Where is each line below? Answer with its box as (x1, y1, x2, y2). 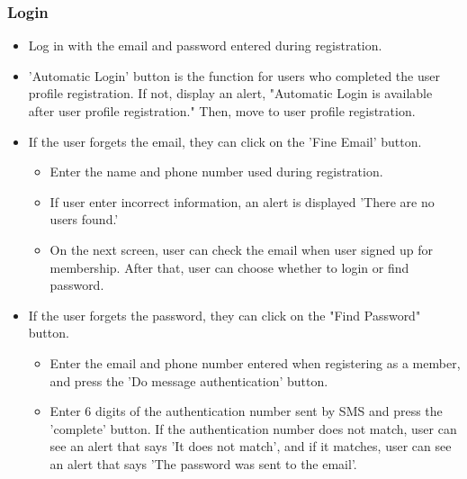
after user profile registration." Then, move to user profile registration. (28, 102, 416, 120)
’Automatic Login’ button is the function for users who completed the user (28, 66, 440, 85)
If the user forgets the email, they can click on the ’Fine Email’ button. (28, 131, 422, 150)
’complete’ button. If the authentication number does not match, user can (49, 419, 457, 438)
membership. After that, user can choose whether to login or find (49, 258, 409, 276)
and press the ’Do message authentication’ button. (49, 371, 328, 390)
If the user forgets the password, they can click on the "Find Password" (28, 305, 421, 324)
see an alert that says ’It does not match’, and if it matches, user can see (49, 437, 452, 456)
